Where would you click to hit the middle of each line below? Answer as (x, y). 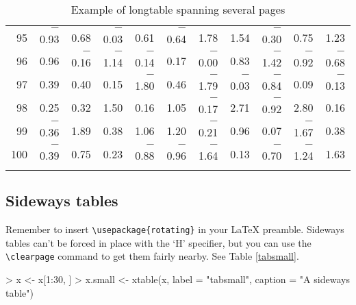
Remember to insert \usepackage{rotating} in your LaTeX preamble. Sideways (175, 229)
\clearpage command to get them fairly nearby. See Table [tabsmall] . (152, 256)
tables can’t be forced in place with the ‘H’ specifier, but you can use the (158, 242)
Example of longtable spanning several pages (178, 9)
